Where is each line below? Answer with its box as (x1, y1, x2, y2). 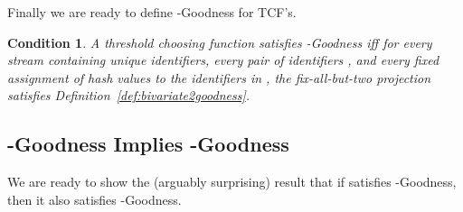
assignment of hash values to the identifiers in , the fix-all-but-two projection (7, 68, 431, 87)
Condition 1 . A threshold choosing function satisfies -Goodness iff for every (7, 32, 432, 51)
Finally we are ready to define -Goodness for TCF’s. (7, 3, 297, 21)
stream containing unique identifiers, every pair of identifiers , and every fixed (7, 51, 439, 69)
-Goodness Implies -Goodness (7, 130, 289, 158)
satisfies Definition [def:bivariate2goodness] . (7, 86, 250, 105)
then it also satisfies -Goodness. (7, 189, 182, 208)
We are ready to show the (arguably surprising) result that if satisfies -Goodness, (7, 172, 457, 191)
